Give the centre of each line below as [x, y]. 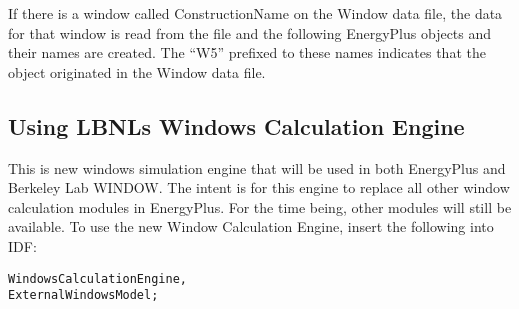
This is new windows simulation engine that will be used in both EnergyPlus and [257, 167]
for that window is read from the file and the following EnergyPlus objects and [250, 32]
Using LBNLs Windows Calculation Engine [236, 125]
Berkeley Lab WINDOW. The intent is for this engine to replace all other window [259, 187]
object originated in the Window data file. [137, 71]
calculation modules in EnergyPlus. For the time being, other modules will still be [260, 206]
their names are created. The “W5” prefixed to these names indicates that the [247, 52]
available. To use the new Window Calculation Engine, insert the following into [251, 226]
